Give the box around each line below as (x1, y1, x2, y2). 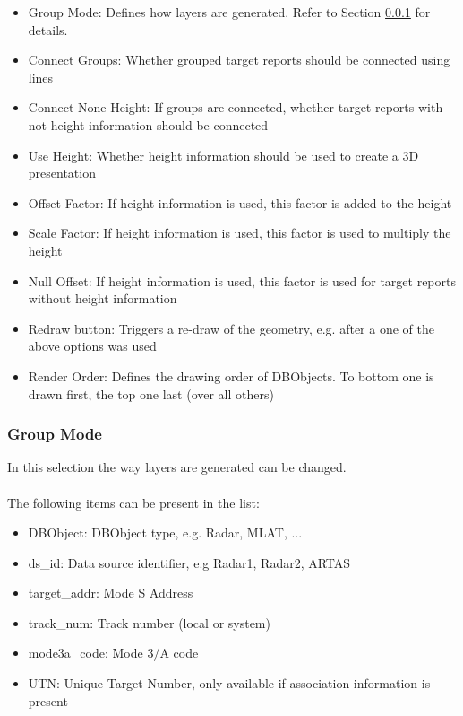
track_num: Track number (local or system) (28, 613, 270, 632)
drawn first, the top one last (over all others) (28, 384, 274, 403)
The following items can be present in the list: (7, 493, 260, 511)
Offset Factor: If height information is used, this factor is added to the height (28, 193, 452, 212)
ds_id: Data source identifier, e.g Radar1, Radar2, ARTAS (28, 553, 351, 572)
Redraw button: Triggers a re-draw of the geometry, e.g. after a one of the (28, 319, 434, 337)
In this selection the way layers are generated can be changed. (7, 458, 347, 476)
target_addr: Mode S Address (28, 583, 193, 602)
